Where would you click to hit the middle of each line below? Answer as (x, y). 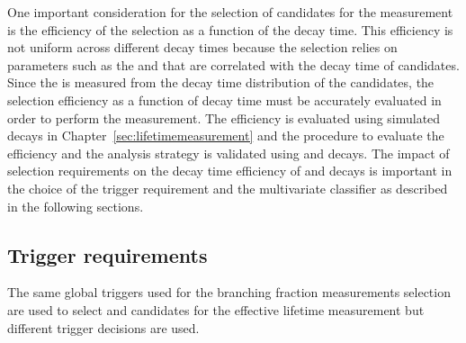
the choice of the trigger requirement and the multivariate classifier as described (228, 188)
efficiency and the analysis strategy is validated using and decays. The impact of (229, 153)
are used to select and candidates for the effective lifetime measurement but (216, 309)
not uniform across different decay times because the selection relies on (202, 47)
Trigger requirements (108, 254)
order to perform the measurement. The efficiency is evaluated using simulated (224, 117)
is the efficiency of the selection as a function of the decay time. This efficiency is (230, 29)
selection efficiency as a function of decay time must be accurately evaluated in (224, 99)
